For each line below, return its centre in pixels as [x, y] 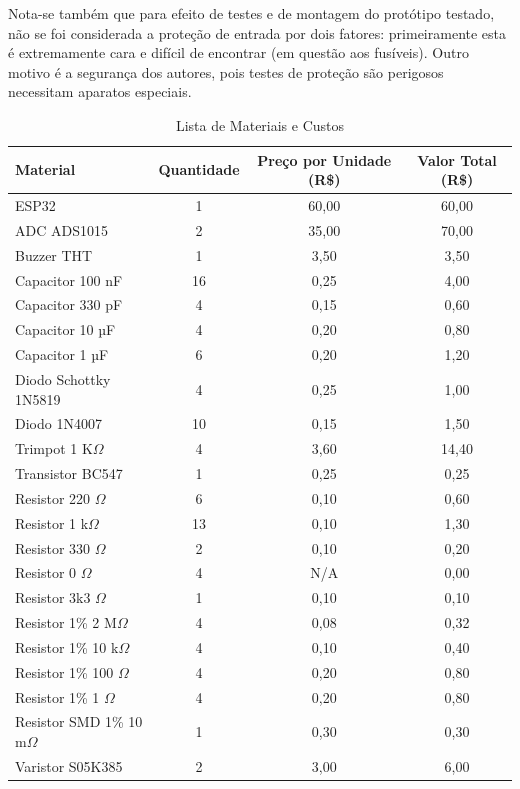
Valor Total [457, 159]
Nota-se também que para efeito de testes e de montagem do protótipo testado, [251, 13]
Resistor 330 [53, 547]
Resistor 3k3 [53, 597]
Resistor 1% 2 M [66, 622]
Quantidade [199, 169]
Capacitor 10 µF [65, 329]
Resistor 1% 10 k [67, 646]
